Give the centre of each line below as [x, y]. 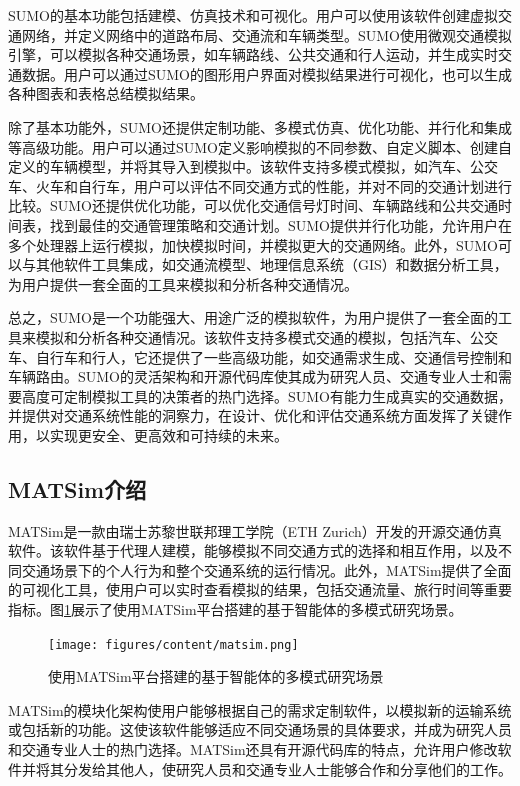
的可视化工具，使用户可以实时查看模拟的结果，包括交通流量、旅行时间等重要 [260, 589]
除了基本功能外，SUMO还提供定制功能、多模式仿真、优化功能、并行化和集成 [260, 126]
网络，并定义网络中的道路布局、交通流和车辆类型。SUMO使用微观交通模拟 [267, 34]
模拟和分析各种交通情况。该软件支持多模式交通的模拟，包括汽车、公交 [266, 336]
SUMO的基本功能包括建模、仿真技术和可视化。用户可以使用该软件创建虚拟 [253, 15]
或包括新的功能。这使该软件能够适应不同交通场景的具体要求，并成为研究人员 [260, 729]
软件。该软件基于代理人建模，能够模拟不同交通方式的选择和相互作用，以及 [253, 550]
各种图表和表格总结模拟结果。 [106, 93]
